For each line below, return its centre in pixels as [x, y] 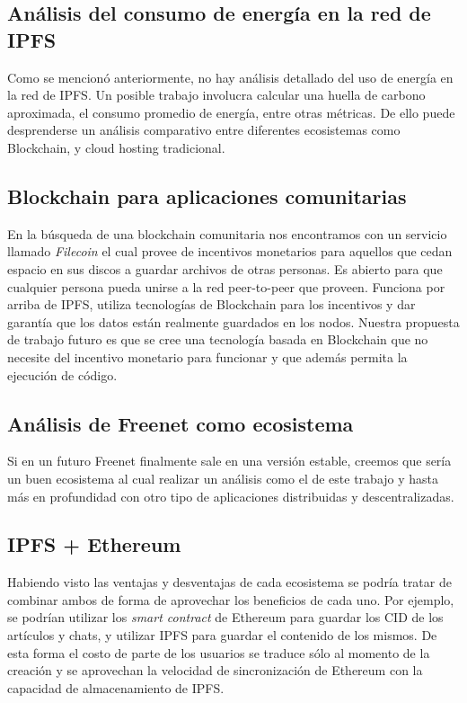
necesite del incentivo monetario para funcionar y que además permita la [207, 356]
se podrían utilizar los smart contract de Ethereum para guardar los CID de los [225, 617]
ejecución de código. [62, 374]
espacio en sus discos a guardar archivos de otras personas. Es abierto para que [225, 268]
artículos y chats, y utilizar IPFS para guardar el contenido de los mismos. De [222, 635]
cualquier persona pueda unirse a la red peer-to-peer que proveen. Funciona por [226, 286]
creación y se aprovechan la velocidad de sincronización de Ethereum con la [215, 670]
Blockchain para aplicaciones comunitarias [207, 196]
